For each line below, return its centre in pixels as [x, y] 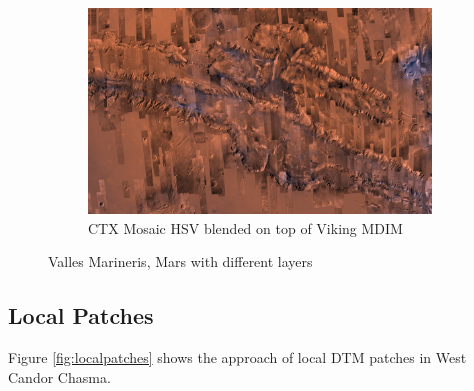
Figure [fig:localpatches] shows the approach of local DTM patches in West [237, 357]
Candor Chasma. [59, 376]
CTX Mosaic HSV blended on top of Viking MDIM [245, 227]
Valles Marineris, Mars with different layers [180, 261]
